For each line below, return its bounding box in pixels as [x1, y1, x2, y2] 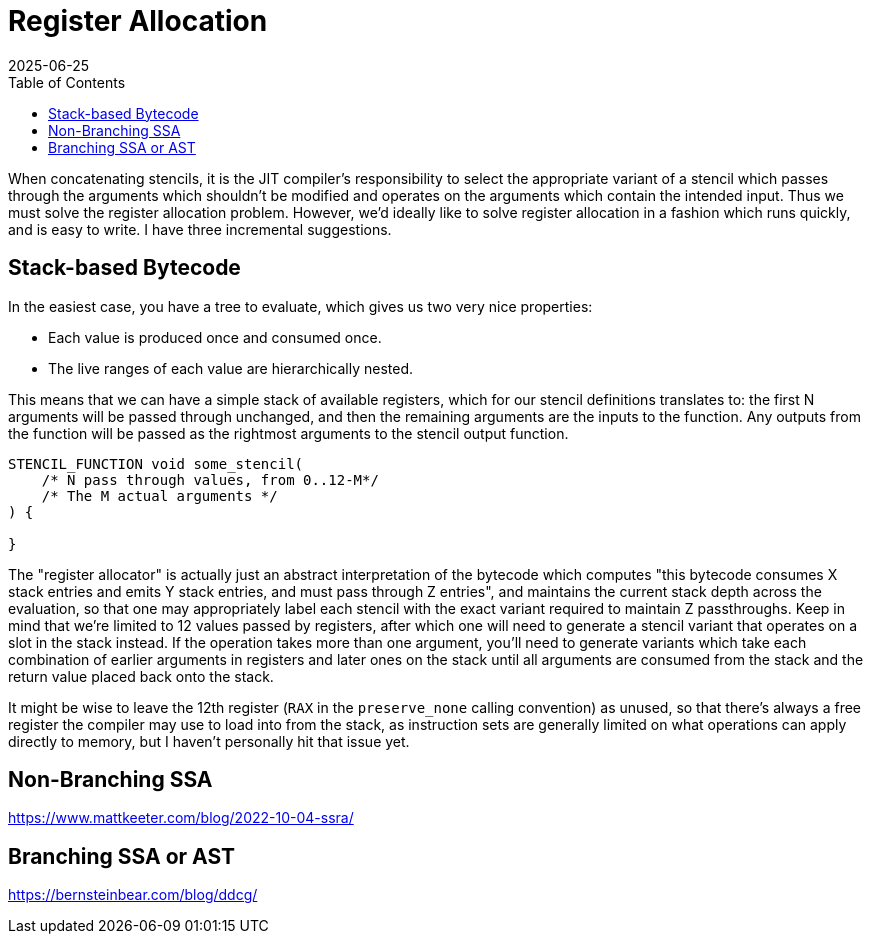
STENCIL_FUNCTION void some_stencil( [8, 455, 304, 472]
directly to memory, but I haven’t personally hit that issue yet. [8, 732, 410, 750]
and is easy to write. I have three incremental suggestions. [8, 220, 392, 238]
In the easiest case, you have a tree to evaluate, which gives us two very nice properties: [8, 297, 593, 315]
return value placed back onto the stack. [8, 667, 274, 685]
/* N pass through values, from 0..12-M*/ [41, 471, 379, 488]
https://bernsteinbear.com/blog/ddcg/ [8, 886, 258, 904]
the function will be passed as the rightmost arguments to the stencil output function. [8, 424, 569, 442]
